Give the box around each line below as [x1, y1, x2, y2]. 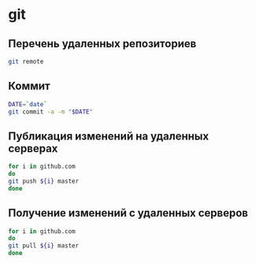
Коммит [8, 80, 51, 93]
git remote [8, 57, 44, 65]
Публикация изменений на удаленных [8, 129, 210, 143]
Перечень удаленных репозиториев [8, 37, 197, 50]
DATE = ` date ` [8, 100, 47, 108]
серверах [8, 142, 58, 155]
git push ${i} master [8, 177, 80, 185]
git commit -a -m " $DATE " [8, 108, 93, 116]
